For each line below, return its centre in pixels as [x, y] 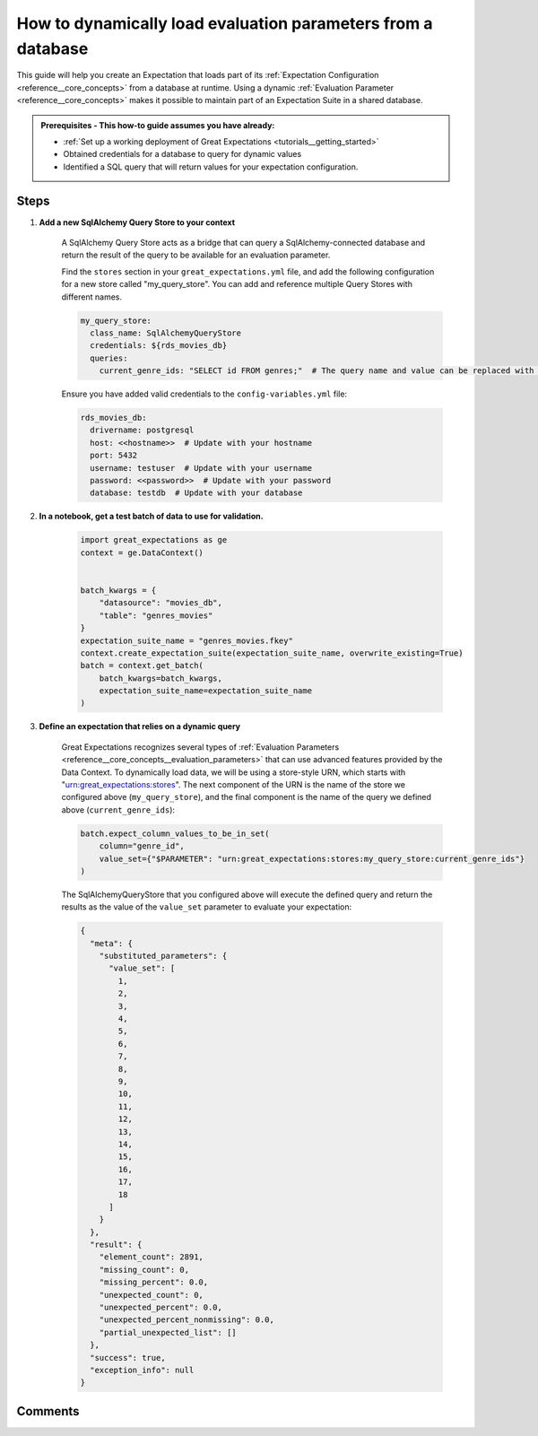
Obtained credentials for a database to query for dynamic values [182, 154]
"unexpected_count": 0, [151, 1295]
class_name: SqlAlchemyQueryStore [166, 333]
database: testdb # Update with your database [196, 493]
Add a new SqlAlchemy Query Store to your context [137, 222]
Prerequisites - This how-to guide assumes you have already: [158, 125]
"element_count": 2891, [151, 1257]
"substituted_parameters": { [163, 956]
